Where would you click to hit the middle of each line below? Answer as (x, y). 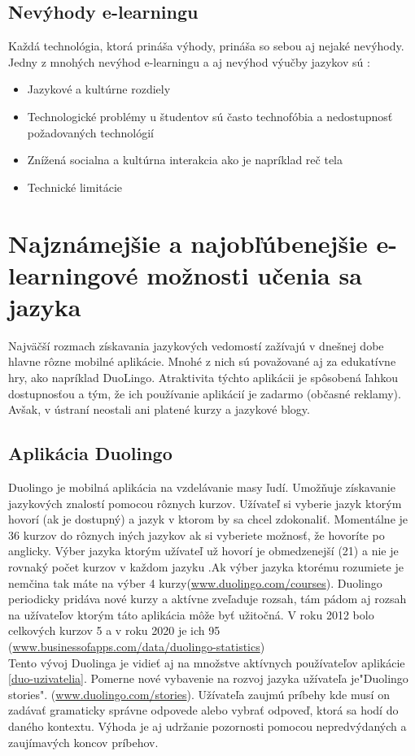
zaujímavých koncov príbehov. (83, 742)
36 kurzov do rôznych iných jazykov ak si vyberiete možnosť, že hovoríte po (197, 534)
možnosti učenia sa (254, 274)
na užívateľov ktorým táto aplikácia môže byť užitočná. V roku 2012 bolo (191, 614)
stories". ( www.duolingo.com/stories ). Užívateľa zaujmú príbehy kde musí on (199, 694)
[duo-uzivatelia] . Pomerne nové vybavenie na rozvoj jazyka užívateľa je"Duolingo (208, 678)
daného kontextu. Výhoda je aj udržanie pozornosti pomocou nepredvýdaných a (207, 726)
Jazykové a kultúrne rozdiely (99, 89)
